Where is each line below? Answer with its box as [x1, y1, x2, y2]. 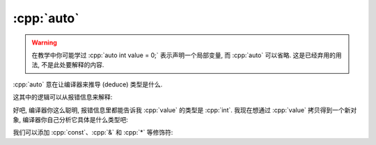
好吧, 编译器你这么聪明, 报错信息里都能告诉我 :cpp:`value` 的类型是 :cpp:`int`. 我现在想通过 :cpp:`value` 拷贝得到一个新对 [13, 105, 357, 114]
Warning [31, 38, 57, 47]
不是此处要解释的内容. [40, 61, 104, 69]
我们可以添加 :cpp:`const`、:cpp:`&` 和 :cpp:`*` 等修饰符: [13, 128, 173, 137]
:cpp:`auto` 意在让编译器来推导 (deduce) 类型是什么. [13, 80, 163, 89]
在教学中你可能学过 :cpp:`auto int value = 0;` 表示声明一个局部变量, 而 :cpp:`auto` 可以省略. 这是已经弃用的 [31, 51, 336, 59]
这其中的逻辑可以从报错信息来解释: [13, 93, 113, 101]
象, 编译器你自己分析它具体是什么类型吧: [13, 115, 129, 123]
